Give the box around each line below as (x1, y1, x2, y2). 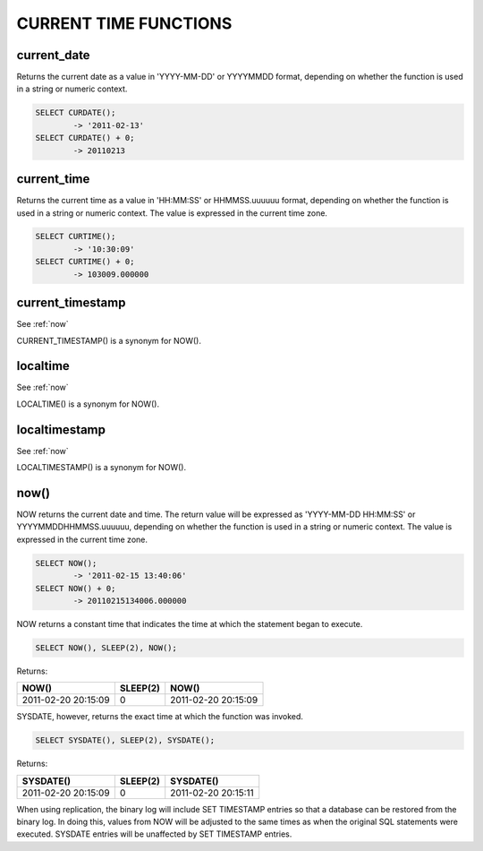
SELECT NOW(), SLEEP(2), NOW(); (35, 642, 178, 653)
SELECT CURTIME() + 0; (35, 256, 135, 267)
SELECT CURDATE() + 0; (35, 133, 135, 143)
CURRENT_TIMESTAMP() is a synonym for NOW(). (16, 335, 201, 346)
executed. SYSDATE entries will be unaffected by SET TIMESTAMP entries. (16, 829, 292, 839)
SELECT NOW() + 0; (35, 583, 116, 593)
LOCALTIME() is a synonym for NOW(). (16, 399, 160, 409)
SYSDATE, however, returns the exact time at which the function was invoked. (16, 711, 304, 722)
